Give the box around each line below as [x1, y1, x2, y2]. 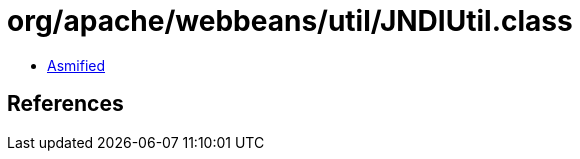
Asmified [47, 56, 106, 74]
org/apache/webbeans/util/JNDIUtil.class [7, 4, 573, 38]
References [7, 91, 124, 117]
